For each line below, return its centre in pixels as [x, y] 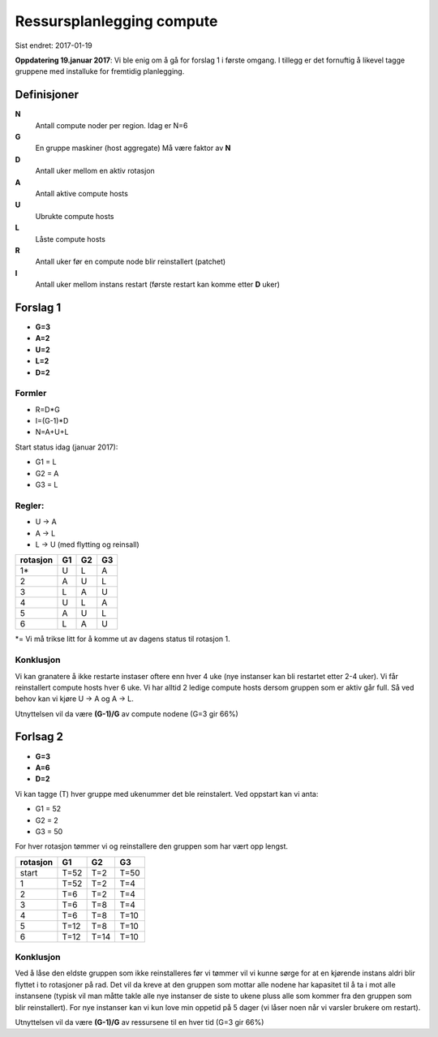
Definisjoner [47, 95]
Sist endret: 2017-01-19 [54, 45]
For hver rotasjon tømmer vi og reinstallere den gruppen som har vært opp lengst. [151, 846]
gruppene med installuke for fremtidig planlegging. [100, 71]
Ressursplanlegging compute [116, 21]
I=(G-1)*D [52, 421]
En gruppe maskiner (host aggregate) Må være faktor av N [133, 148]
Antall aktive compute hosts [82, 193]
